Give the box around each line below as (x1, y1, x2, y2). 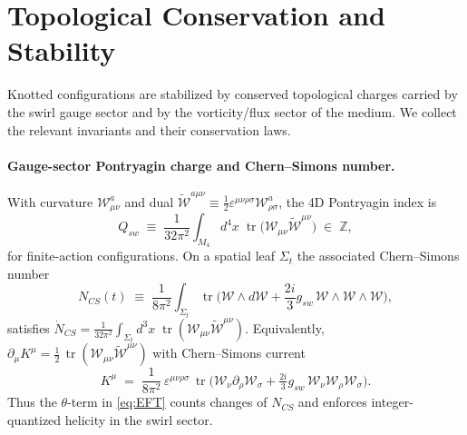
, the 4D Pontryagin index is (278, 192, 437, 211)
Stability (7, 32, 116, 69)
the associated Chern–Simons (297, 246, 460, 265)
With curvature (7, 192, 93, 211)
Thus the (7, 392, 57, 411)
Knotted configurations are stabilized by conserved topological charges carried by (7, 84, 458, 104)
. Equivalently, (245, 318, 325, 337)
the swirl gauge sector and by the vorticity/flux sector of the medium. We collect (7, 102, 457, 121)
